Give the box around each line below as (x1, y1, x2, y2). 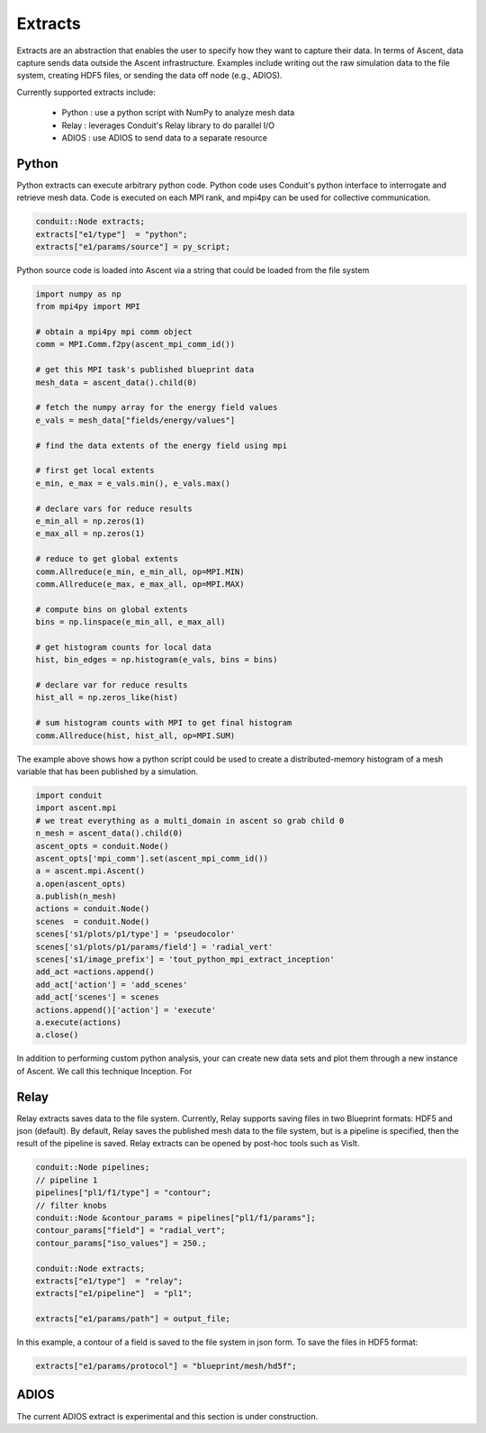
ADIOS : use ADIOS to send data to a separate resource (61, 132, 267, 143)
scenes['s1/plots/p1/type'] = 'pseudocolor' (35, 929, 236, 939)
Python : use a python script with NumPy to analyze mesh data (61, 107, 295, 118)
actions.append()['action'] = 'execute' (35, 1005, 216, 1015)
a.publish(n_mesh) (35, 891, 117, 901)
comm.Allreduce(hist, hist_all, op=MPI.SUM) (35, 730, 236, 741)
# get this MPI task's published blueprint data (35, 365, 255, 375)
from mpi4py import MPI (35, 302, 141, 312)
